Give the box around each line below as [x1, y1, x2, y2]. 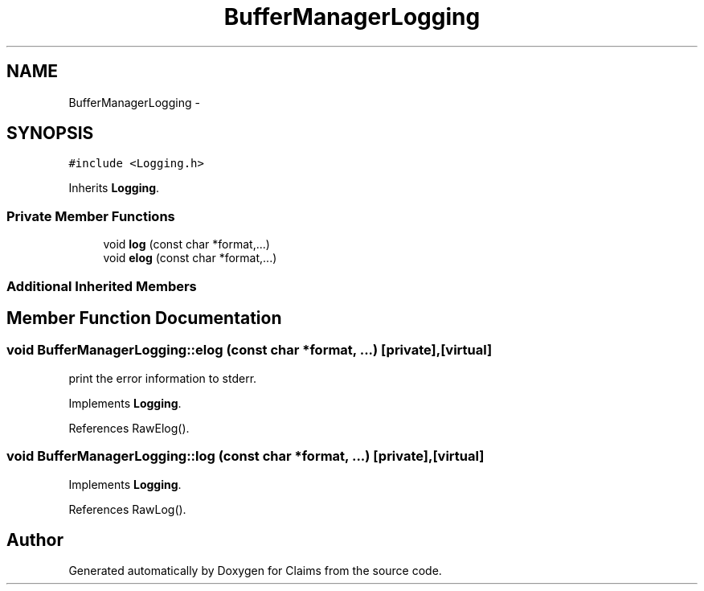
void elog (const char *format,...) [103, 251, 277, 265]
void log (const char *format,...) [103, 237, 270, 252]
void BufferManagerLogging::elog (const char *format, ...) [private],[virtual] [6, 342, 493, 359]
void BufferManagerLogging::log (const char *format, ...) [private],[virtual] [6, 448, 485, 465]
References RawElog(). [68, 421, 190, 435]
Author [6, 529, 63, 550]
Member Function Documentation [6, 307, 282, 328]
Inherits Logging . [68, 181, 160, 195]
